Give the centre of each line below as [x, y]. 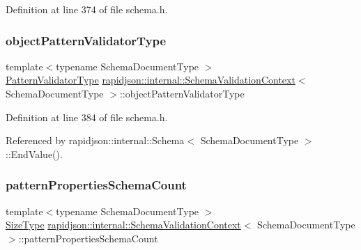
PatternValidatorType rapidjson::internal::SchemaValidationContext [151, 80]
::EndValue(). [34, 154]
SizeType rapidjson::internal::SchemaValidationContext [123, 225]
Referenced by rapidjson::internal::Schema [95, 140]
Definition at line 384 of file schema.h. [87, 117]
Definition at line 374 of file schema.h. [87, 9]
